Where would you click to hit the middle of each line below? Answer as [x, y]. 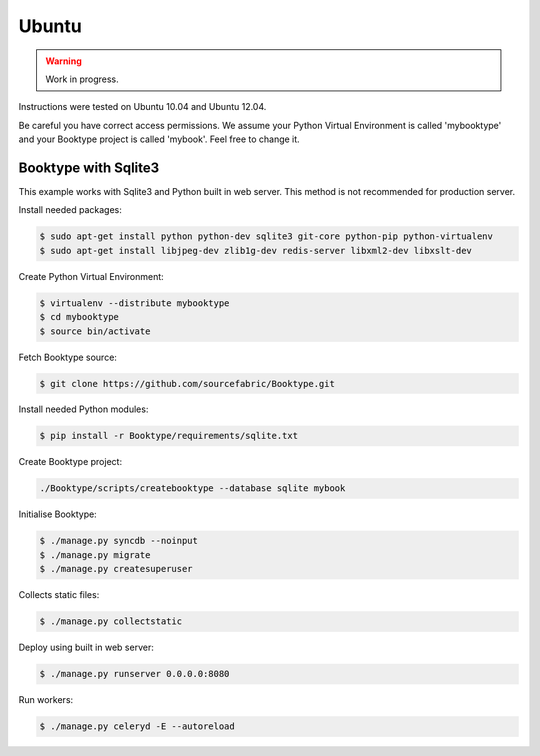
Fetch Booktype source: [67, 357]
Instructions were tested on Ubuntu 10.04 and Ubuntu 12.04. [142, 107]
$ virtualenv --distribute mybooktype [134, 303]
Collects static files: [59, 595]
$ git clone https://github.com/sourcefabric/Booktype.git [187, 383]
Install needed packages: [70, 210]
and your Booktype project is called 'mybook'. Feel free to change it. [159, 139]
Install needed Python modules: [83, 409]
